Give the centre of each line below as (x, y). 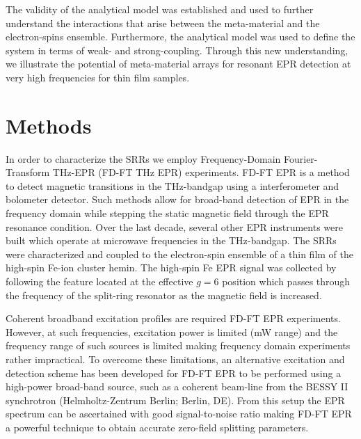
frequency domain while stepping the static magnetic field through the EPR (167, 213)
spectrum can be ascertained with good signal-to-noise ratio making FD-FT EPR (179, 414)
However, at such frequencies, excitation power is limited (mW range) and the (172, 332)
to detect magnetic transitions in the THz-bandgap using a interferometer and (173, 185)
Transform (28, 172)
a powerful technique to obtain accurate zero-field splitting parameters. (157, 427)
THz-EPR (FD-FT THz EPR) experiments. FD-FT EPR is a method (201, 172)
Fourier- (301, 158)
